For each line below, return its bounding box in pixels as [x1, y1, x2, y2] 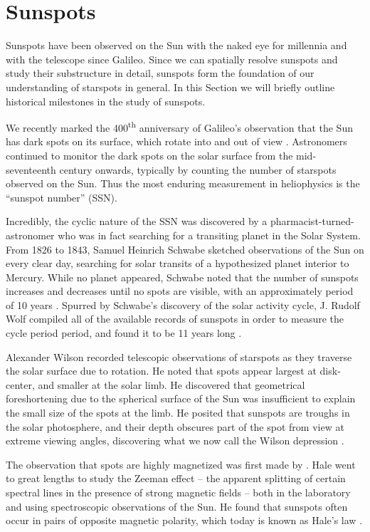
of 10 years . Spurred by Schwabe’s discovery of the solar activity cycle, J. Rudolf [6, 297, 360, 312]
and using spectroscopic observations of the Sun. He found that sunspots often [6, 499, 348, 513]
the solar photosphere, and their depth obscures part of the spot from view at [6, 419, 344, 434]
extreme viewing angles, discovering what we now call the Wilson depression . [6, 433, 344, 448]
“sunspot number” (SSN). [6, 189, 117, 204]
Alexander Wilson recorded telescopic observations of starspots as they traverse [6, 349, 352, 364]
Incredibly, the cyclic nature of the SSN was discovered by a [6, 214, 268, 229]
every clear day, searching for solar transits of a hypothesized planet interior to [6, 256, 349, 271]
